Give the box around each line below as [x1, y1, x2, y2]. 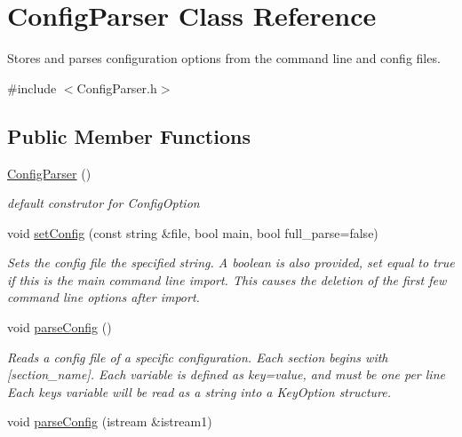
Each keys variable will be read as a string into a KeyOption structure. [7, 382, 391, 401]
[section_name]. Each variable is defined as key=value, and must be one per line [7, 365, 445, 384]
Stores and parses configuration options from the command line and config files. [7, 49, 441, 68]
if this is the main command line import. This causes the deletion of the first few [7, 270, 447, 289]
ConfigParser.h [76, 78, 157, 97]
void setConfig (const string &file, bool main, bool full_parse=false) [7, 223, 378, 242]
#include [7, 78, 57, 97]
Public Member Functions [7, 122, 251, 149]
